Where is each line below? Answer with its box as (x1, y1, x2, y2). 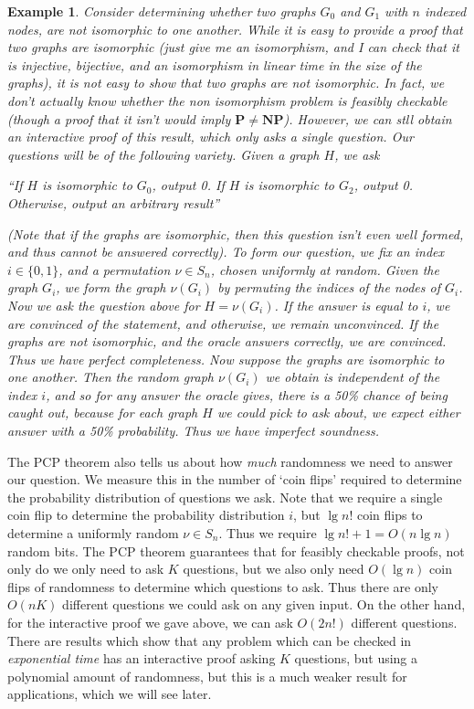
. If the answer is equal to (274, 295, 418, 314)
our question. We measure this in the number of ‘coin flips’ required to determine (7, 470, 462, 489)
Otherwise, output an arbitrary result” (7, 193, 220, 212)
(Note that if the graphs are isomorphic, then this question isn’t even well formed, (7, 224, 464, 243)
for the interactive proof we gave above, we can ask (7, 613, 293, 631)
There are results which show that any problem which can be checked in (7, 630, 412, 650)
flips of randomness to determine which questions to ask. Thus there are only (7, 577, 439, 596)
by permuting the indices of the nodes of (217, 278, 441, 297)
